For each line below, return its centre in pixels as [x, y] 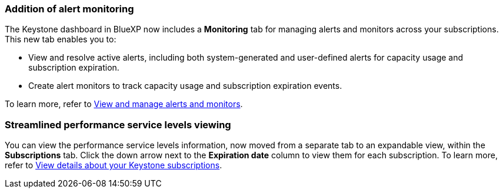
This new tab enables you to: [61, 39]
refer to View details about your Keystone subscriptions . [114, 165]
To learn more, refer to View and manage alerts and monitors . [124, 104]
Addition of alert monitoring [69, 9]
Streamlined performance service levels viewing [118, 124]
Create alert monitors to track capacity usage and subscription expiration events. [185, 86]
